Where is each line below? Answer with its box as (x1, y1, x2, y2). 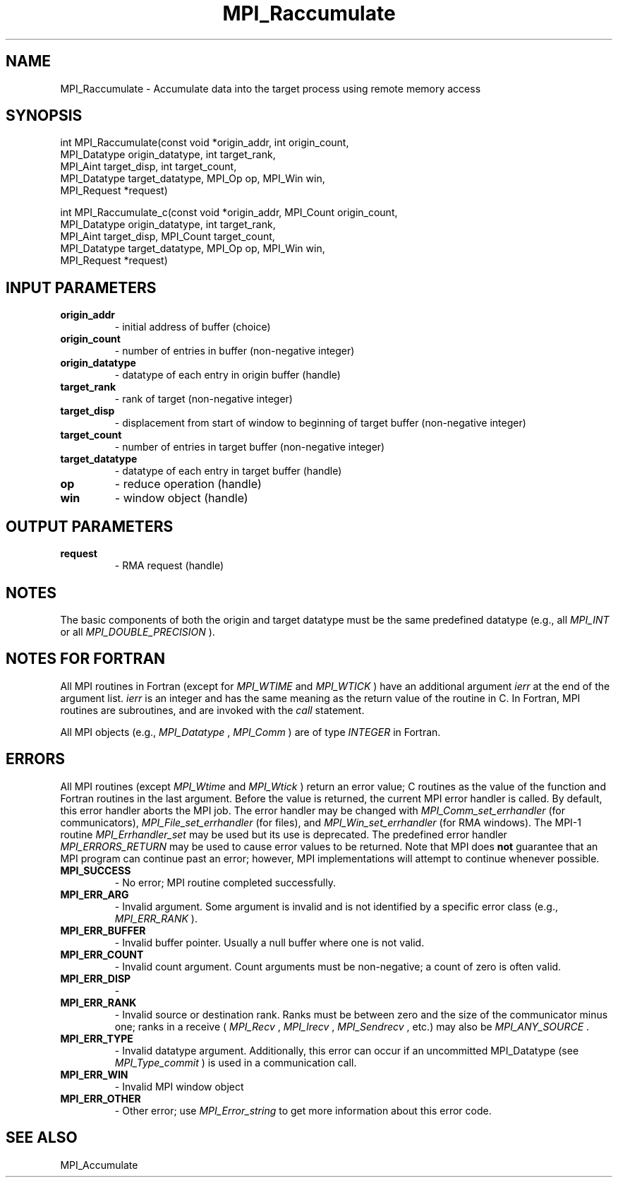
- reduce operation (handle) (114, 477, 262, 492)
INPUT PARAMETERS (6, 278, 157, 297)
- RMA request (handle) (114, 559, 224, 572)
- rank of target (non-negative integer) (114, 393, 293, 405)
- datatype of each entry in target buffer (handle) (114, 465, 342, 477)
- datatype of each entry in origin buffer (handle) (114, 369, 341, 381)
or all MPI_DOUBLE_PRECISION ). (60, 625, 215, 638)
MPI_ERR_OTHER (60, 1092, 141, 1105)
